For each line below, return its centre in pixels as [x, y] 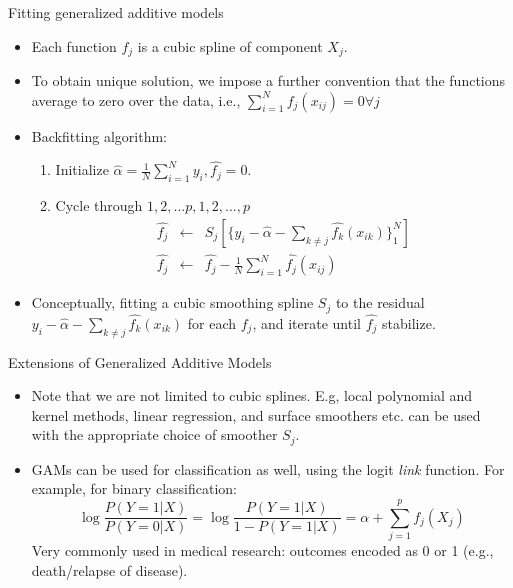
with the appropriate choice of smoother [154, 434]
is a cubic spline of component [230, 45]
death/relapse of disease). [109, 569]
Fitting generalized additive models [116, 12]
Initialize [82, 169]
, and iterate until [306, 322]
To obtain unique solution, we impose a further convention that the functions [268, 80]
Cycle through [99, 205]
